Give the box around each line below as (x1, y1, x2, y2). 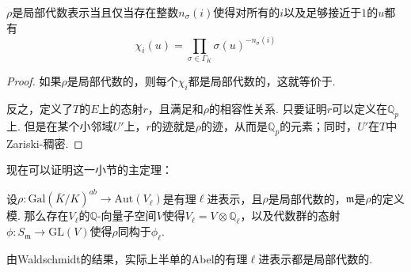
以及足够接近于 (284, 4, 362, 20)
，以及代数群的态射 (240, 207, 341, 224)
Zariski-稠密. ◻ (6, 134, 83, 151)
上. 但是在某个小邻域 (6, 117, 113, 134)
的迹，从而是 (201, 117, 268, 134)
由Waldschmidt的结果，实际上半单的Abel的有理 (6, 251, 248, 267)
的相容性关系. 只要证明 (209, 100, 327, 117)
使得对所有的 (213, 4, 280, 20)
